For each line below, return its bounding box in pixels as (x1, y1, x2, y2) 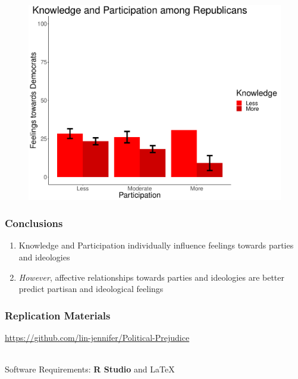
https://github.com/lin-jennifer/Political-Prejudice (5, 331, 190, 343)
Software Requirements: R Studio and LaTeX (5, 363, 175, 375)
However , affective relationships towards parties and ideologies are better (18, 271, 285, 283)
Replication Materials (5, 307, 111, 322)
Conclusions (5, 216, 63, 231)
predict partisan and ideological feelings (18, 282, 164, 295)
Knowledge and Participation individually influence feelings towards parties (18, 239, 294, 251)
